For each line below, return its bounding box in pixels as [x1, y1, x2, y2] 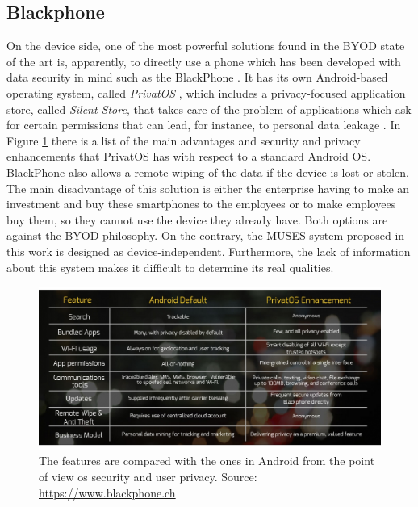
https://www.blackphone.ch [39, 484, 176, 501]
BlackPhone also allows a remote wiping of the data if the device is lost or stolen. [6, 163, 409, 180]
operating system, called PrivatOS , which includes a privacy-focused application [6, 84, 406, 101]
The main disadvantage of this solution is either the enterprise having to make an [6, 179, 410, 196]
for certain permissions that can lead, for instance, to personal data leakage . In [6, 116, 401, 133]
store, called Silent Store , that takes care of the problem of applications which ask [6, 100, 412, 117]
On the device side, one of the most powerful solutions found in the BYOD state [6, 37, 405, 54]
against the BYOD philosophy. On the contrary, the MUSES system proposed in [6, 227, 405, 244]
